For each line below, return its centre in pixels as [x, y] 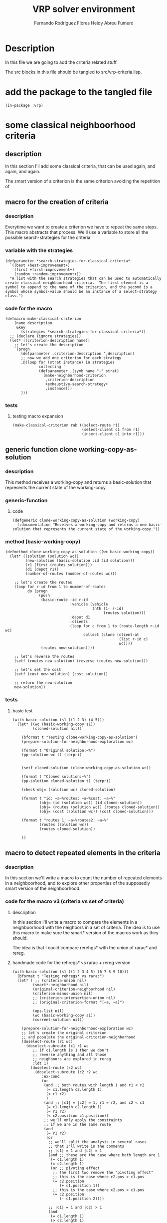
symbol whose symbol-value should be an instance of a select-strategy [81, 291]
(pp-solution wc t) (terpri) [52, 755]
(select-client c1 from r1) [111, 430]
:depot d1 [80, 617]
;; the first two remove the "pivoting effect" [103, 1172]
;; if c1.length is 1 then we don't [71, 1050]
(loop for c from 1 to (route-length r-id [114, 626]
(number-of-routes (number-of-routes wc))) [71, 574]
